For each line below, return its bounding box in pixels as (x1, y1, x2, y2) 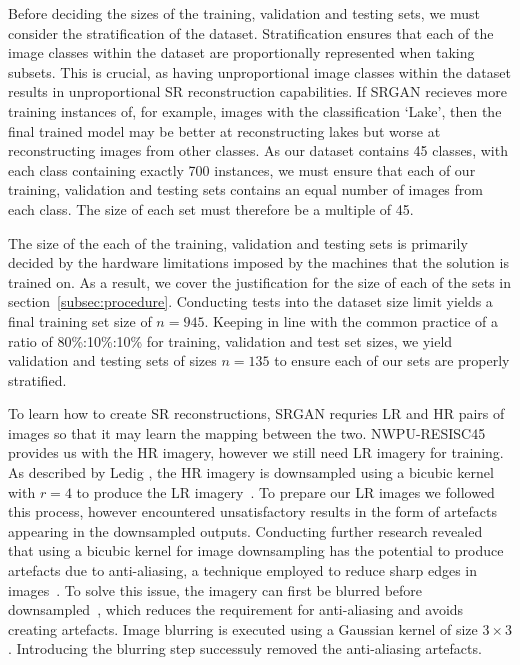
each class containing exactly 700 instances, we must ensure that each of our (8, 159, 476, 180)
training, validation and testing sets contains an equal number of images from (8, 179, 483, 200)
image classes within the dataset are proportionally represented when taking (8, 42, 475, 63)
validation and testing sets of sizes (8, 350, 217, 371)
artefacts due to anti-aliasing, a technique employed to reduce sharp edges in (8, 560, 478, 581)
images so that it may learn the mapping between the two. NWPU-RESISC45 (8, 422, 486, 443)
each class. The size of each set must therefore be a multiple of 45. (8, 198, 414, 219)
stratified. (8, 369, 67, 390)
